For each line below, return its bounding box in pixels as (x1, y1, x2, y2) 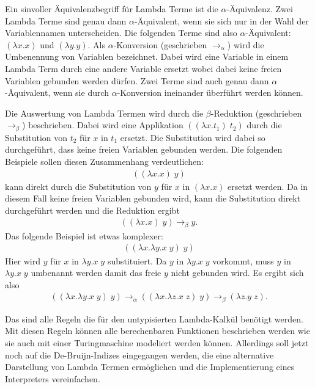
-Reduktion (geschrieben (210, 106, 302, 119)
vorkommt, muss (212, 254, 274, 267)
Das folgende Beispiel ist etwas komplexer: (5, 229, 163, 242)
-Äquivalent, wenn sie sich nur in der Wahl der (134, 14, 309, 27)
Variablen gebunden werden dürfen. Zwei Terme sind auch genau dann (5, 74, 269, 87)
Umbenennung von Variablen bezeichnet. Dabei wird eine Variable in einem (5, 50, 289, 63)
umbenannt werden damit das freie (31, 266, 161, 279)
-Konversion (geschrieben (113, 38, 207, 51)
